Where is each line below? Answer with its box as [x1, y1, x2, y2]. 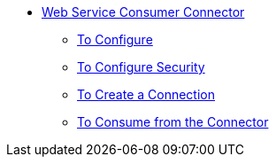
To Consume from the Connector [77, 114, 269, 129]
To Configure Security [77, 59, 205, 74]
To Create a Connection [77, 87, 216, 102]
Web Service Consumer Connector [42, 4, 245, 20]
